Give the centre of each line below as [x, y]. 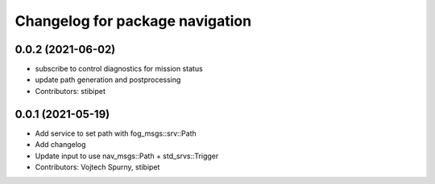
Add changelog [60, 145]
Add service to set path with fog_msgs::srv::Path [116, 133]
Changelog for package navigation [133, 21]
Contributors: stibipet [70, 91]
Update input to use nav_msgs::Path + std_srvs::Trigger [127, 156]
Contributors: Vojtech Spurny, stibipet [97, 167]
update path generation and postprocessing [108, 80]
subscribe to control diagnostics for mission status [119, 69]
